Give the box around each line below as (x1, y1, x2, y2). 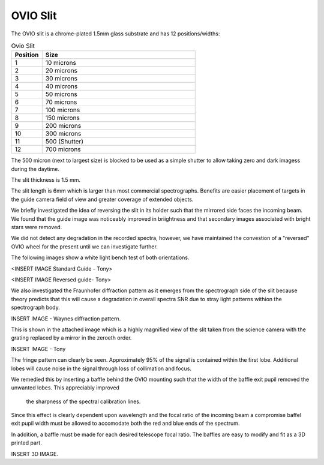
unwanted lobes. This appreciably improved (11, 384, 120, 391)
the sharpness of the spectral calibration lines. (26, 398, 141, 405)
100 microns (45, 106, 80, 114)
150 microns (45, 114, 80, 122)
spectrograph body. (11, 304, 60, 311)
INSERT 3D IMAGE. (11, 450, 58, 457)
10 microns (45, 59, 76, 67)
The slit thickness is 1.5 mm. (11, 176, 81, 184)
